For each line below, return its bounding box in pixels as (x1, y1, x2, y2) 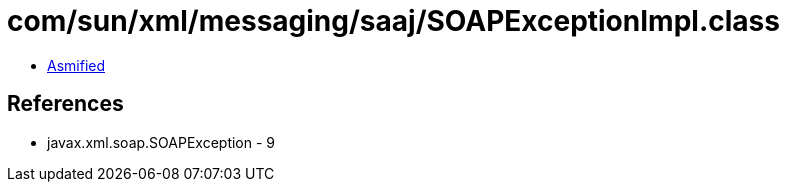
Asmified (47, 56, 106, 74)
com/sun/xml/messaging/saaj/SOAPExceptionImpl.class (7, 4, 780, 38)
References (7, 91, 124, 117)
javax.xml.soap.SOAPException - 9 (47, 133, 276, 151)
